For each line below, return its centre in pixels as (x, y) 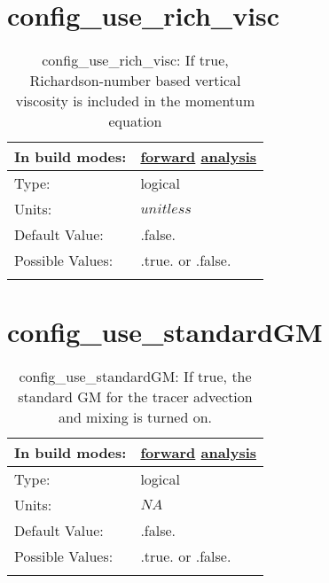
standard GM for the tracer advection (135, 397)
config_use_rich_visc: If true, (135, 60)
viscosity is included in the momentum (135, 101)
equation (135, 121)
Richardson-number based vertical (135, 81)
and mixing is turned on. (135, 417)
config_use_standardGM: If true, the (135, 377)
